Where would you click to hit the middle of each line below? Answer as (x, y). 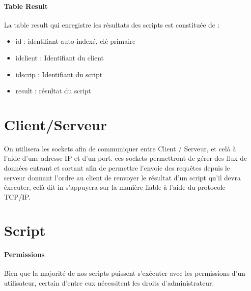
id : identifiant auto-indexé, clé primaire (75, 41)
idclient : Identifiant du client (60, 57)
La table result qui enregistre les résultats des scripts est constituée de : (112, 24)
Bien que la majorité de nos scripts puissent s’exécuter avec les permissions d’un (125, 273)
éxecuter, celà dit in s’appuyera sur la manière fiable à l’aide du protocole (115, 187)
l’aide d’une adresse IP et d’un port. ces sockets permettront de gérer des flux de (125, 158)
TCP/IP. (17, 196)
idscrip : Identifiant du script (59, 74)
